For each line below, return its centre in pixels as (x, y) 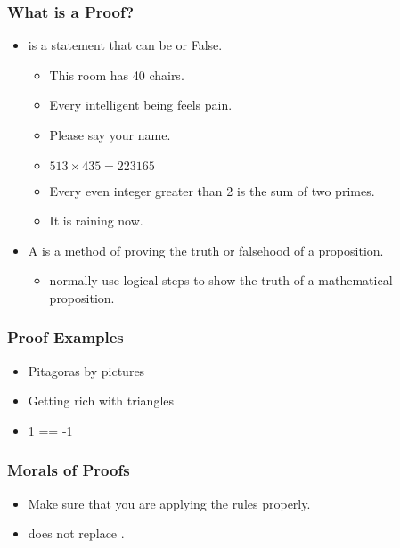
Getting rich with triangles (101, 401)
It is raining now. (96, 221)
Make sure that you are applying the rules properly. (169, 503)
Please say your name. (110, 135)
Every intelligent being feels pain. (141, 105)
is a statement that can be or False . (125, 45)
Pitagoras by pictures (86, 370)
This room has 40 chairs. (117, 74)
